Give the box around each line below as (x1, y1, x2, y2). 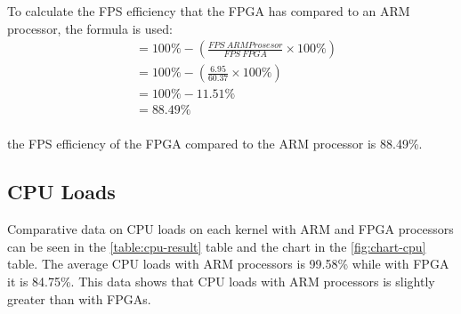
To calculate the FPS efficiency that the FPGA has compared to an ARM (7, 2, 410, 20)
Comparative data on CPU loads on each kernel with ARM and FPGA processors (7, 220, 454, 238)
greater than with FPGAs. (7, 289, 151, 308)
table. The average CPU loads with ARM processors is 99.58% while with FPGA (7, 254, 449, 273)
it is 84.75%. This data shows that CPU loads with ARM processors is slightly (7, 271, 435, 290)
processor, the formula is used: (7, 19, 173, 37)
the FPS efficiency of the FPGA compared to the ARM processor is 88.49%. (7, 134, 423, 153)
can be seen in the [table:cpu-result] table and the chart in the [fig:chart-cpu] (7, 237, 426, 255)
